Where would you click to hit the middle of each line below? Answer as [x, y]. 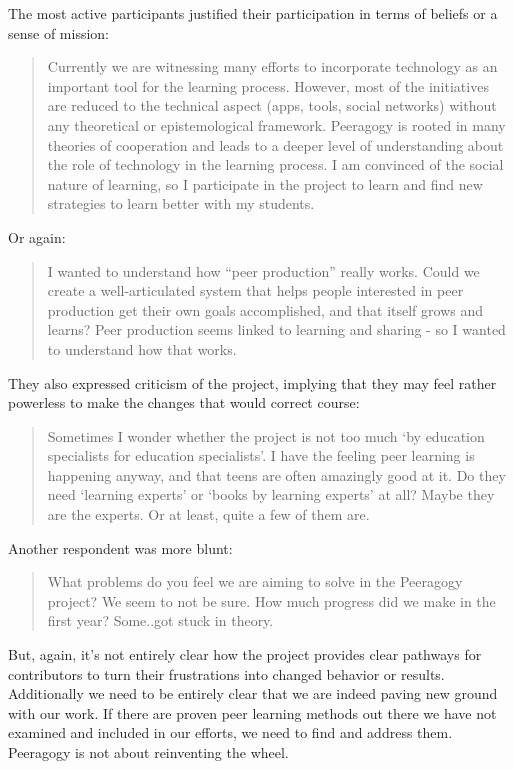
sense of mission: [59, 32]
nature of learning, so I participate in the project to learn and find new [265, 183]
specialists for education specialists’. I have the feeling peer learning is [261, 455]
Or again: [37, 236]
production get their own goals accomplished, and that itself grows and [265, 309]
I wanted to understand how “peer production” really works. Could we [263, 270]
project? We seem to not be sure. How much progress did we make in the [271, 600]
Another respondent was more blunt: [120, 547]
